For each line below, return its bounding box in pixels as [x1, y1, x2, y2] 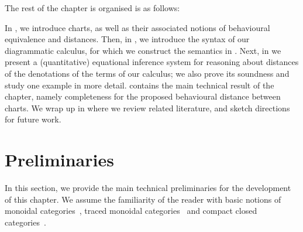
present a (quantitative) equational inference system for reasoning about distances [5, 56, 299, 68]
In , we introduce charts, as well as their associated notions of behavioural [5, 21, 270, 33]
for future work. [5, 113, 61, 125]
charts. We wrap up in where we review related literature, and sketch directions [5, 101, 290, 114]
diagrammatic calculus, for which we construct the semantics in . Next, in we [5, 44, 281, 56]
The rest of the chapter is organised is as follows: [5, 2, 180, 13]
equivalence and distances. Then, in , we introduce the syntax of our [5, 33, 250, 45]
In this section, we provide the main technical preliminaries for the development [5, 182, 291, 194]
